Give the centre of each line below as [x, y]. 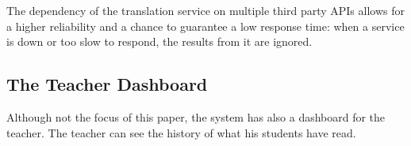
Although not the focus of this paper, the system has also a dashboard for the [196, 116]
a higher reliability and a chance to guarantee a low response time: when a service [205, 26]
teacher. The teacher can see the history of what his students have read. [181, 132]
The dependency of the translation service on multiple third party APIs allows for [205, 10]
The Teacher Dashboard [107, 84]
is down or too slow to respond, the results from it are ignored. [159, 41]
